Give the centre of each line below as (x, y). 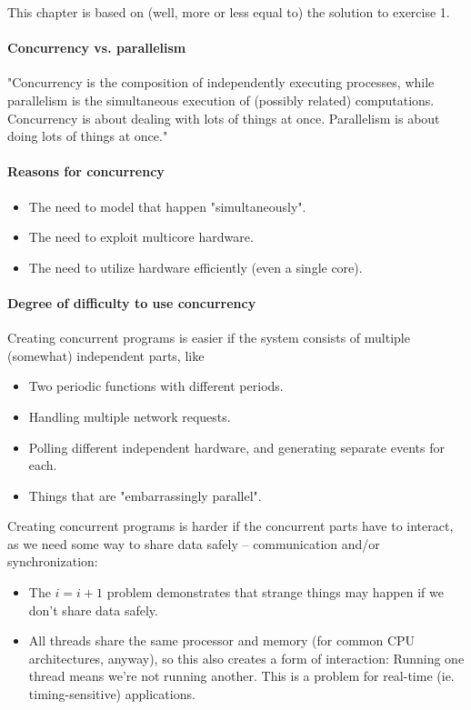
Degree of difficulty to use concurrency (132, 302)
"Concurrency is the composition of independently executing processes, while (221, 82)
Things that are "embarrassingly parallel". (145, 495)
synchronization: (53, 561)
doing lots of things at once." (88, 136)
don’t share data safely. (93, 610)
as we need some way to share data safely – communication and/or (194, 543)
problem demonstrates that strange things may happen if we (275, 592)
